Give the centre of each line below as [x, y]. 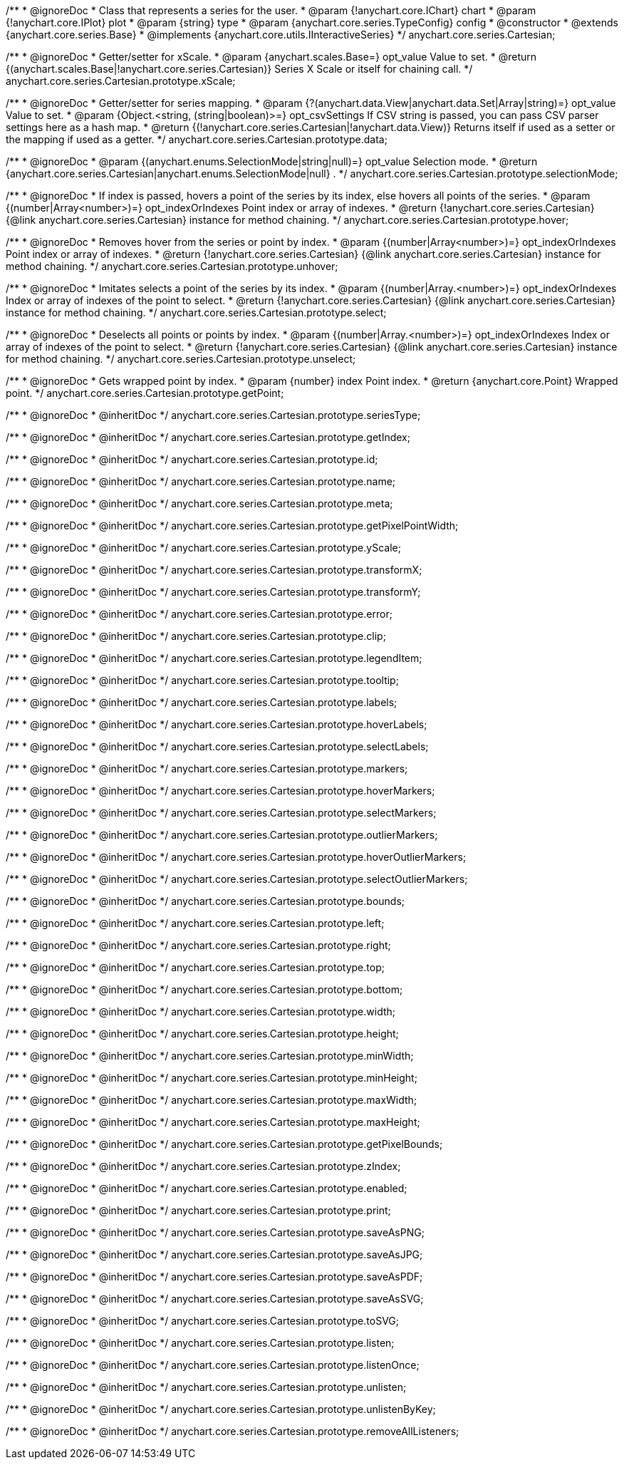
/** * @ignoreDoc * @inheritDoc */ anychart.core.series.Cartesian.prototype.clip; [196, 636]
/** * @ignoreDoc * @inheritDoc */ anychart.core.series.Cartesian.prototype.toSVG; [202, 1321]
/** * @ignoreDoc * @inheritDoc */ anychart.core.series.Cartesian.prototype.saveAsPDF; [214, 1277]
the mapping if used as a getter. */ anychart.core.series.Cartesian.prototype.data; [197, 139]
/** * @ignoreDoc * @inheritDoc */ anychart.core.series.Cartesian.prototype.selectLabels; [217, 746]
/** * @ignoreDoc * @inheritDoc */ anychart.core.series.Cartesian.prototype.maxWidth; [212, 1100]
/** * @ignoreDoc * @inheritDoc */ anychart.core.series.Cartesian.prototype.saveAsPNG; [215, 1232]
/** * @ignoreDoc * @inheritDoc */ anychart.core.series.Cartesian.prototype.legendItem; [214, 658]
